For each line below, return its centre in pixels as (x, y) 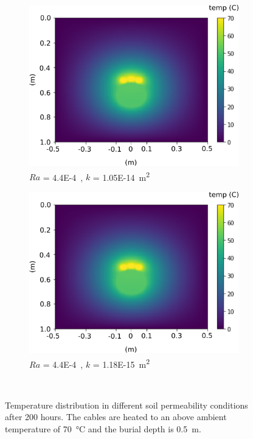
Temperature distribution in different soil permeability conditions (126, 405)
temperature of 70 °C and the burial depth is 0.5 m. (103, 428)
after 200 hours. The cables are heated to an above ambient (116, 417)
